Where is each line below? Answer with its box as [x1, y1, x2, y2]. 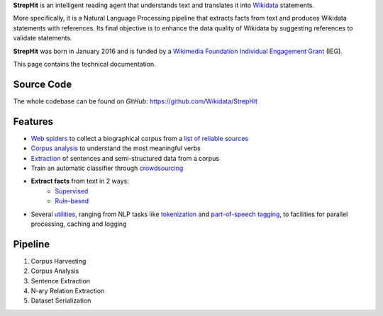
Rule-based [55, 197, 89, 205]
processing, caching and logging [30, 220, 127, 228]
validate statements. [13, 34, 72, 43]
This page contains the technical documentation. [13, 60, 156, 68]
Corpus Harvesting [30, 256, 87, 265]
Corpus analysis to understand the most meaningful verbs [30, 144, 201, 152]
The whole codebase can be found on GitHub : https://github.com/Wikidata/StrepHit [13, 96, 258, 106]
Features [13, 115, 53, 128]
